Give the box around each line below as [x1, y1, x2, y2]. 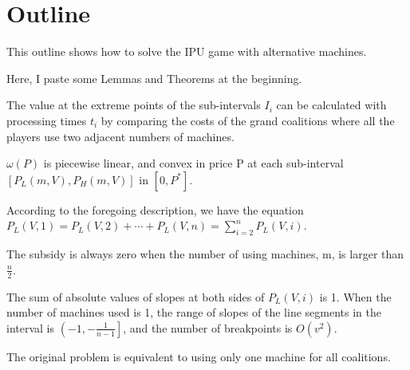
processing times [6, 112, 87, 128]
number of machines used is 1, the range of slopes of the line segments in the [6, 304, 381, 321]
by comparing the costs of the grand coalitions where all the [101, 112, 395, 128]
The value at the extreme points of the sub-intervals [6, 96, 261, 113]
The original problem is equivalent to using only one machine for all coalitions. [6, 348, 391, 364]
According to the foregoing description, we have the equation [6, 201, 304, 218]
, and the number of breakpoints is [123, 319, 293, 336]
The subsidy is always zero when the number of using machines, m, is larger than [6, 246, 404, 262]
